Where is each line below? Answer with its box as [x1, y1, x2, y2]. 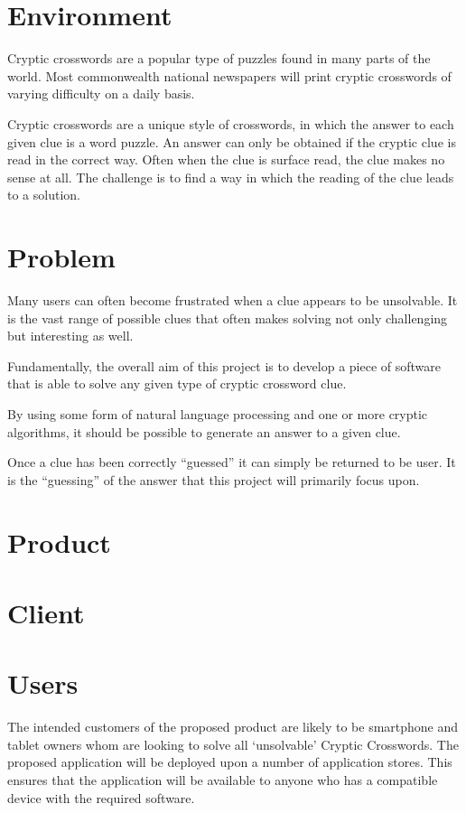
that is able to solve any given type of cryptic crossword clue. [7, 374, 347, 393]
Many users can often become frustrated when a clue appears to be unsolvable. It [7, 291, 458, 309]
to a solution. [7, 185, 80, 204]
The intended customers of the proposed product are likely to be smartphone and [7, 717, 459, 736]
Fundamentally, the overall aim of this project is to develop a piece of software [7, 356, 442, 375]
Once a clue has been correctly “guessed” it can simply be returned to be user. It [7, 453, 456, 472]
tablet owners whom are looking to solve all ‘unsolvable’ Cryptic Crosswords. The [7, 734, 459, 753]
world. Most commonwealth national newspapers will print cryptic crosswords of [7, 66, 452, 85]
